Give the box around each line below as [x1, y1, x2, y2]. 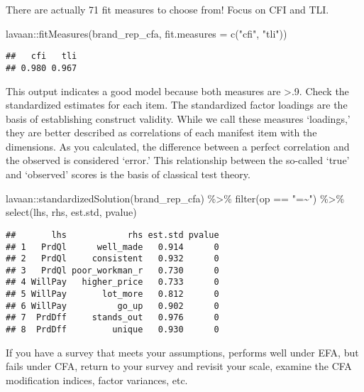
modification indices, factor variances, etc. [6, 372, 188, 387]
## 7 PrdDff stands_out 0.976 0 [6, 312, 219, 323]
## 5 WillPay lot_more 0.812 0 [6, 289, 219, 300]
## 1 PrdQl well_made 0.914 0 [6, 241, 219, 252]
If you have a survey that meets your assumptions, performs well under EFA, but [6, 344, 359, 359]
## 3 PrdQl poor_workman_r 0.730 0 [6, 265, 219, 276]
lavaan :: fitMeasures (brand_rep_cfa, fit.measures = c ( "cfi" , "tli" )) [6, 26, 287, 40]
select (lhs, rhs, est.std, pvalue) [6, 205, 137, 219]
